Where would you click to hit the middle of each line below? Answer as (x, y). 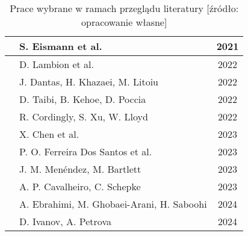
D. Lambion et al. (57, 64)
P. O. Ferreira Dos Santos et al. (86, 151)
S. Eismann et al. (61, 46)
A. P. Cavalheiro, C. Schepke (80, 186)
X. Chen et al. (49, 134)
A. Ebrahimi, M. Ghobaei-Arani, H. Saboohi (113, 204)
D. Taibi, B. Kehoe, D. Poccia (83, 99)
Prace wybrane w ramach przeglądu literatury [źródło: (124, 8)
